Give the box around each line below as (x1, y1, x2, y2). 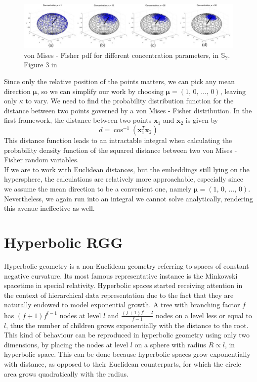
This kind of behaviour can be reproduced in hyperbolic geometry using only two (4, 330, 250, 340)
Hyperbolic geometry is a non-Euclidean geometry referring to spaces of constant (4, 260, 249, 271)
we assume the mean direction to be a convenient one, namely (4, 184, 192, 193)
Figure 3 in (24, 59, 57, 70)
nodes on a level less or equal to (156, 310, 252, 320)
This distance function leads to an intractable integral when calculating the (4, 135, 232, 145)
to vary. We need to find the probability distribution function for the (25, 95, 234, 106)
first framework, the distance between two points (4, 115, 152, 125)
